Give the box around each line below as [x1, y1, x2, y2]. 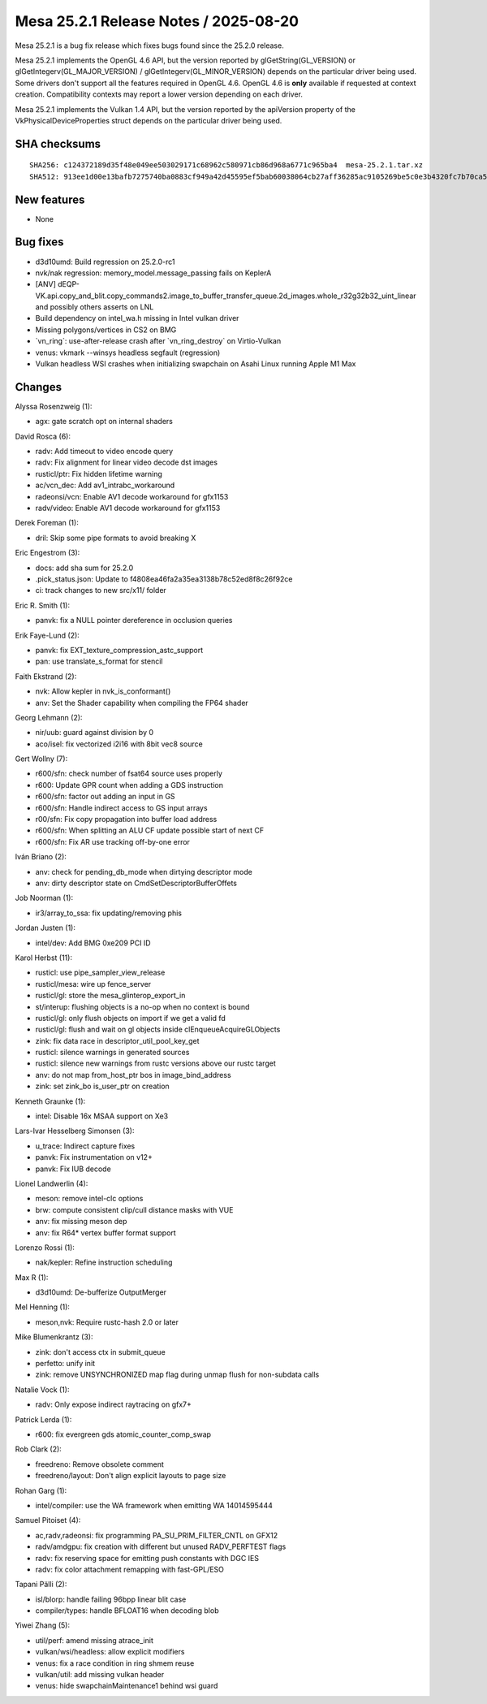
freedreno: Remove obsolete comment [35, 1459, 164, 1469]
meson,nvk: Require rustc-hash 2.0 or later [35, 1317, 179, 1327]
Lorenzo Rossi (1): [15, 1243, 75, 1252]
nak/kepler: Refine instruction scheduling [35, 1257, 173, 1267]
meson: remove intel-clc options [35, 1194, 144, 1204]
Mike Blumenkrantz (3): [15, 1332, 93, 1342]
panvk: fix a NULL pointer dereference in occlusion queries [35, 616, 233, 625]
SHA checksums [15, 136, 101, 150]
